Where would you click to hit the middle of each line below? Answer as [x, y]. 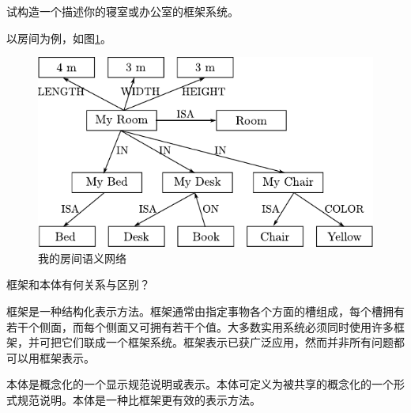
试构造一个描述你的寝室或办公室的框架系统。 [123, 11]
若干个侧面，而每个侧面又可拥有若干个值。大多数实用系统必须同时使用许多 [200, 326]
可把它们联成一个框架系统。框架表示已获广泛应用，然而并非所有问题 [216, 342]
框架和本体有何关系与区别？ [78, 284]
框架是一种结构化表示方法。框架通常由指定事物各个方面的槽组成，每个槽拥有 [205, 311]
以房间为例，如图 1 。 [59, 38]
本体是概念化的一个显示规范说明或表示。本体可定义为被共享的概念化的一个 [200, 384]
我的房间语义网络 [82, 258]
